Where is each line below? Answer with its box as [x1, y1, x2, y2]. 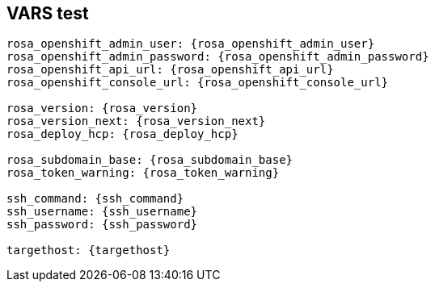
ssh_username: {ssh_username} [6, 205, 198, 219]
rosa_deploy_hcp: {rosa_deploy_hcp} [6, 127, 239, 141]
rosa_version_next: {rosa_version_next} [6, 115, 266, 128]
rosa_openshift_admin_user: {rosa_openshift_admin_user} [6, 37, 375, 51]
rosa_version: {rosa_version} [6, 102, 198, 115]
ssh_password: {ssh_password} [6, 218, 198, 232]
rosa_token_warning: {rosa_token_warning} [6, 166, 280, 180]
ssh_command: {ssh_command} [6, 192, 184, 206]
